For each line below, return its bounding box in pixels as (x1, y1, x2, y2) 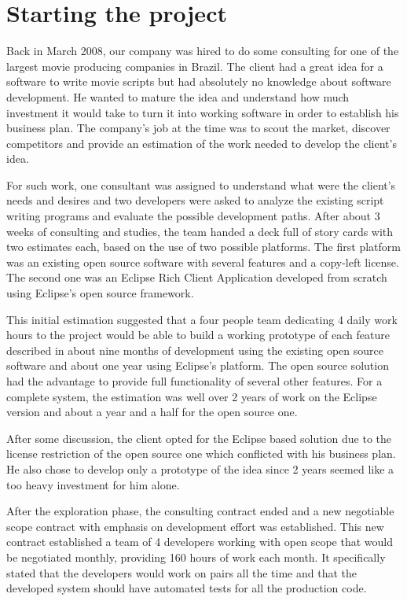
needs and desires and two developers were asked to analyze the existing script (6, 192, 384, 208)
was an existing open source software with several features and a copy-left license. (6, 253, 399, 270)
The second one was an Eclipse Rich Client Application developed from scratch (6, 269, 387, 286)
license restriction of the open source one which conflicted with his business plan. (6, 445, 396, 462)
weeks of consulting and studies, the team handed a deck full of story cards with (6, 223, 394, 239)
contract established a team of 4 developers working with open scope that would (6, 533, 393, 550)
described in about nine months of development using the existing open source (6, 341, 383, 358)
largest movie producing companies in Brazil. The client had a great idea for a (6, 57, 383, 74)
